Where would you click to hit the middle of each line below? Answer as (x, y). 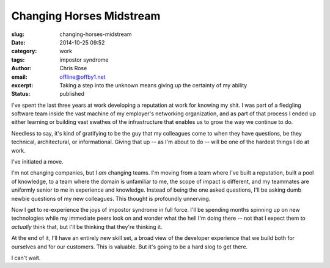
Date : (18, 42)
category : (24, 51)
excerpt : (22, 85)
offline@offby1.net (83, 77)
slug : (18, 34)
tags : (18, 60)
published (72, 94)
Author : (21, 68)
